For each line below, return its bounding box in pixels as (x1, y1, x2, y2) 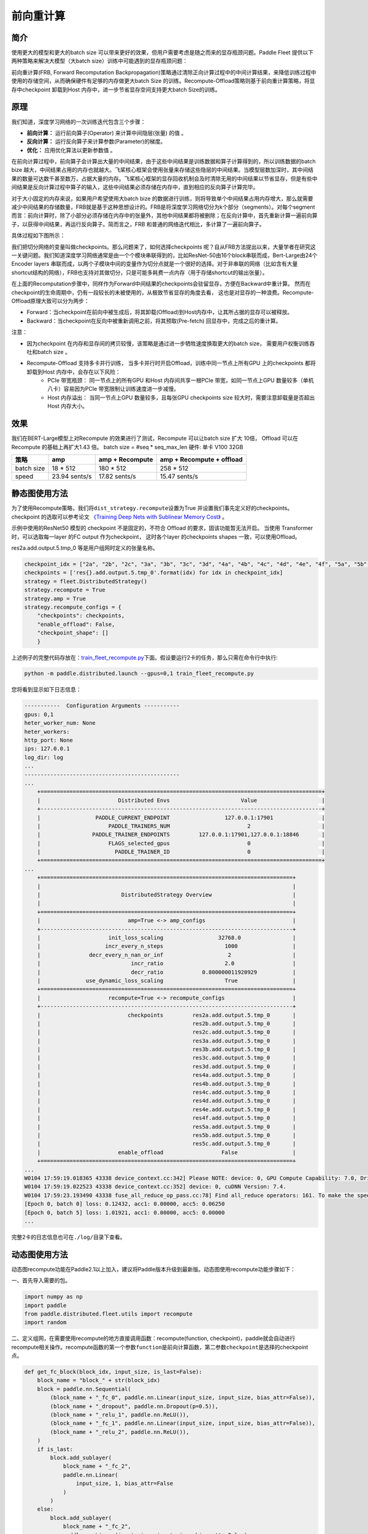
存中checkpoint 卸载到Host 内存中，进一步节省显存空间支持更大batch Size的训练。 (11, 86, 221, 93)
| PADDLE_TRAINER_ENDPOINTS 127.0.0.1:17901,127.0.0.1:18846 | (37, 831, 325, 838)
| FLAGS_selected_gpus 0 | (37, 839, 325, 847)
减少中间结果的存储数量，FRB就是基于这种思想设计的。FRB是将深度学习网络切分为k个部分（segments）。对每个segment (11, 203, 315, 211)
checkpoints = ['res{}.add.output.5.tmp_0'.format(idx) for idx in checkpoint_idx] (24, 569, 283, 576)
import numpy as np (24, 1293, 83, 1300)
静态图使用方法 (11, 488, 68, 499)
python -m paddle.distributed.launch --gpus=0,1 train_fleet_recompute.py (24, 670, 255, 677)
